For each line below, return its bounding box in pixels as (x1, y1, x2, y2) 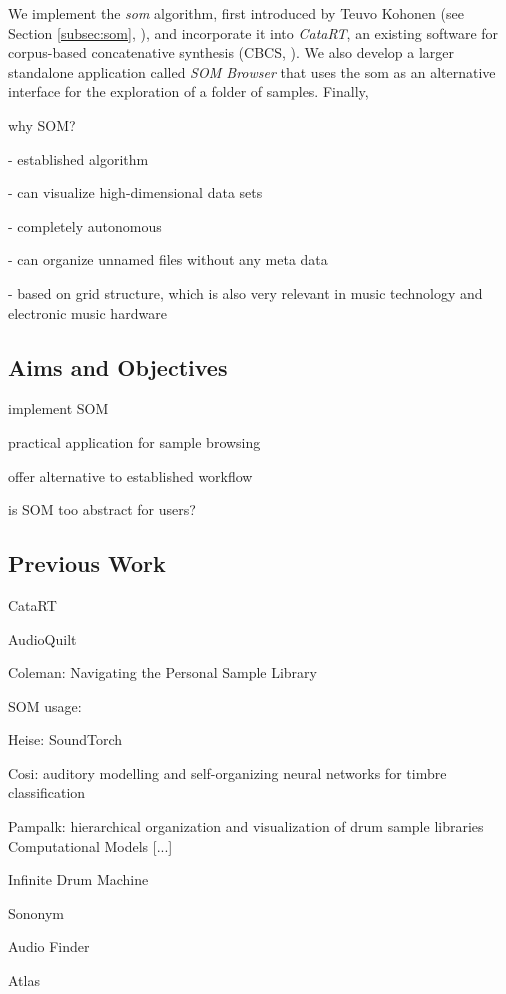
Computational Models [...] (8, 835, 173, 856)
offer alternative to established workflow (8, 465, 253, 486)
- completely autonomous (8, 215, 162, 236)
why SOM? (8, 114, 76, 135)
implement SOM (8, 398, 109, 419)
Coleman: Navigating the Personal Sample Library (8, 662, 317, 683)
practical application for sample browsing (8, 431, 261, 452)
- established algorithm (8, 148, 149, 169)
